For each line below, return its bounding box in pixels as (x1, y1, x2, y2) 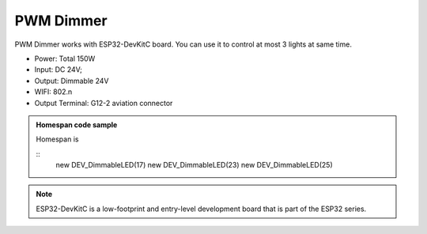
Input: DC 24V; (34, 65, 83, 74)
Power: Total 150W (34, 54, 96, 63)
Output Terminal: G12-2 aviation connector (34, 98, 173, 108)
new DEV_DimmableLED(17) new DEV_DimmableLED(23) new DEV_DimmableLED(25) (55, 160, 333, 170)
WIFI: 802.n (34, 87, 73, 96)
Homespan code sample (36, 119, 118, 130)
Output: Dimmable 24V (34, 76, 109, 85)
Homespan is (36, 134, 79, 144)
